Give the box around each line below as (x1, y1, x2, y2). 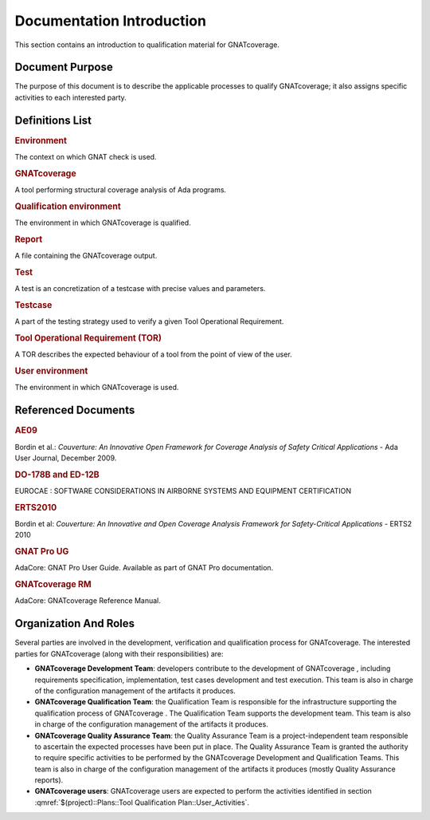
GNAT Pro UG (14, 546, 69, 558)
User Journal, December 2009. (14, 453, 117, 463)
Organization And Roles (14, 617, 135, 630)
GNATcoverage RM (14, 579, 92, 590)
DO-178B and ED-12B (14, 469, 100, 480)
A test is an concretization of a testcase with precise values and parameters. (14, 284, 266, 294)
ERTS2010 (14, 502, 57, 513)
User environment (14, 365, 88, 376)
